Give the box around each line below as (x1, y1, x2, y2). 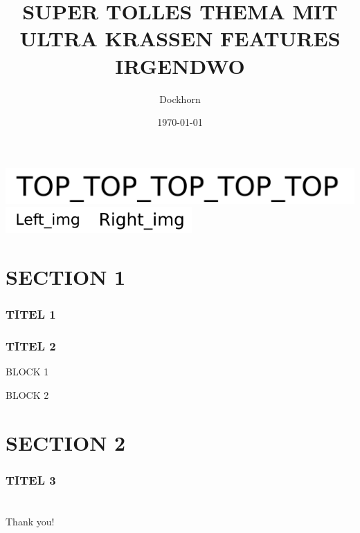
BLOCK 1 (6, 364, 49, 379)
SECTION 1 (6, 263, 126, 291)
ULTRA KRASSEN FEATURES (19, 24, 341, 53)
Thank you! (6, 514, 55, 528)
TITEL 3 (6, 471, 56, 488)
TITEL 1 (6, 306, 56, 323)
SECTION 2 (6, 428, 126, 456)
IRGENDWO (115, 51, 245, 80)
